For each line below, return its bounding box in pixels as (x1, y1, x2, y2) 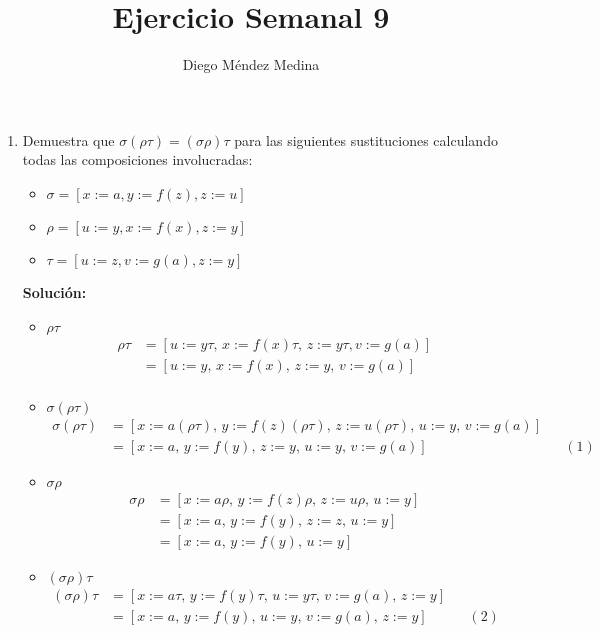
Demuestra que (22, 129, 115, 150)
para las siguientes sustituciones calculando (234, 129, 498, 150)
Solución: (22, 281, 87, 302)
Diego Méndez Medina (182, 54, 320, 75)
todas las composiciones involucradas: (22, 149, 253, 170)
